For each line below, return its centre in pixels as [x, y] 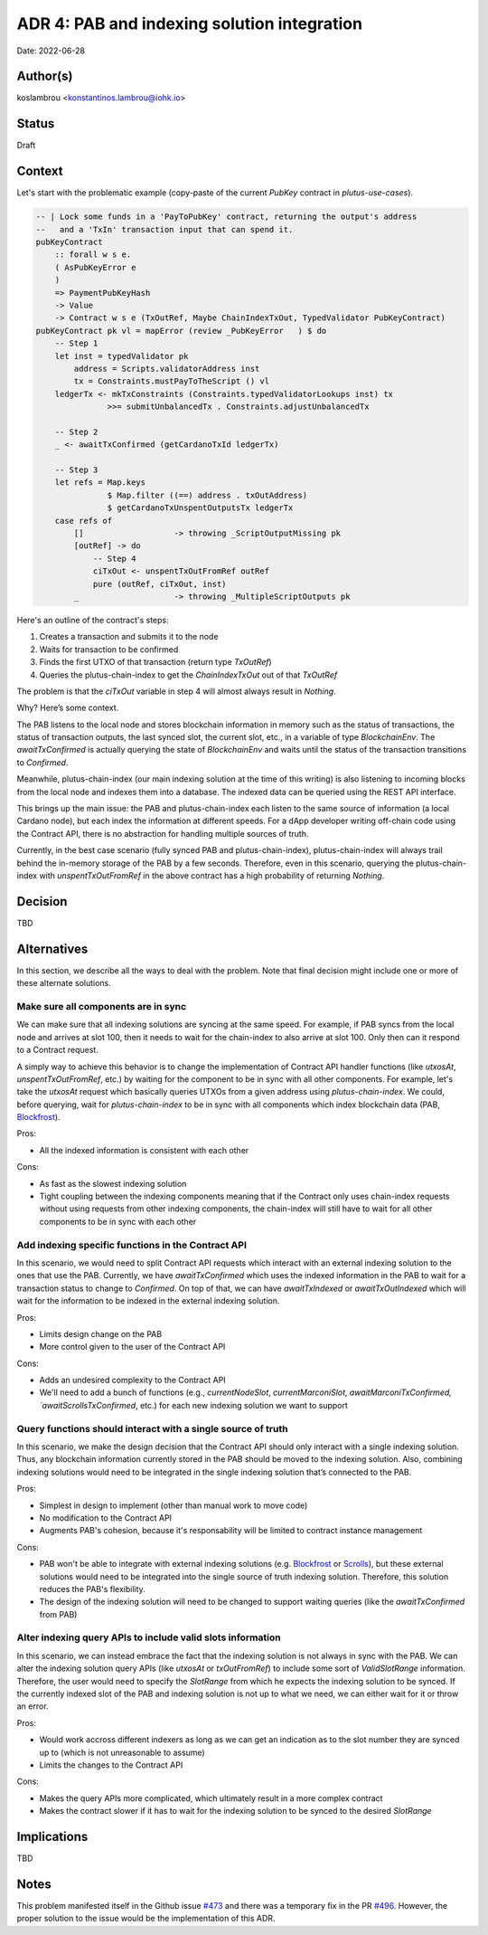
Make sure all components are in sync [102, 1006]
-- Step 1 [76, 343]
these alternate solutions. [64, 983]
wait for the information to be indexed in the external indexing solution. [148, 1301]
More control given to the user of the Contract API [132, 1347]
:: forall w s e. [93, 255]
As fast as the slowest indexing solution [113, 1183]
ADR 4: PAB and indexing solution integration [190, 24]
